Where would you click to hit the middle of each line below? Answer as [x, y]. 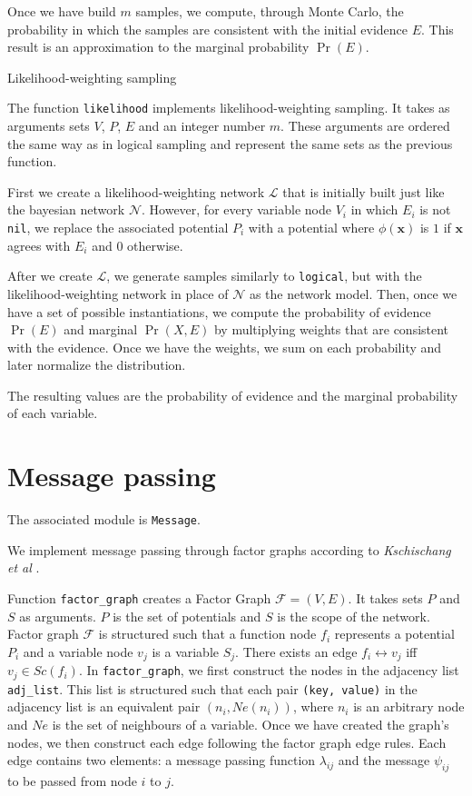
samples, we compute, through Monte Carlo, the [270, 11]
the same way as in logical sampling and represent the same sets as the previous [230, 143]
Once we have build [62, 11]
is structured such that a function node [207, 634]
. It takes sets [385, 598]
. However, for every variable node [236, 209]
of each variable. [53, 413]
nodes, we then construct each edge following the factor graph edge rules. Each [227, 742]
